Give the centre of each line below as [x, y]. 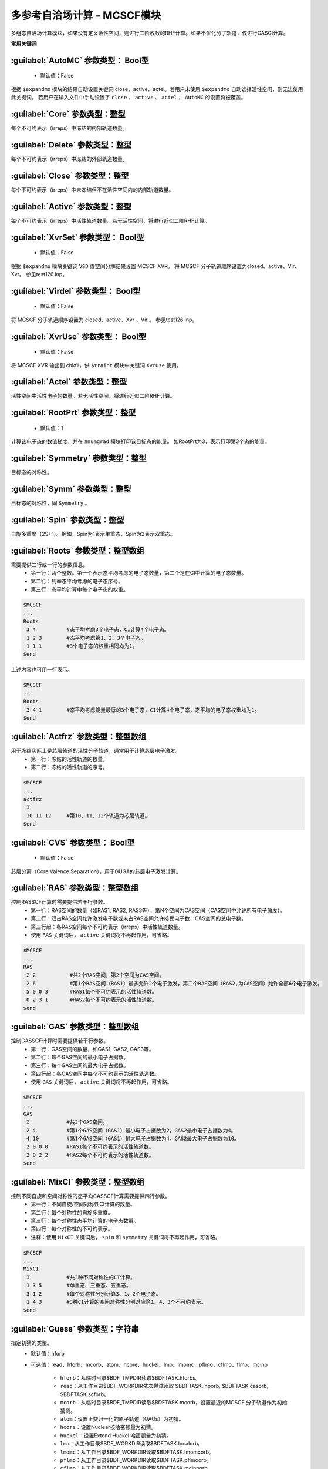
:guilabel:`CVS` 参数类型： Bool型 [73, 842]
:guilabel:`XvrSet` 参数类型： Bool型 [77, 237]
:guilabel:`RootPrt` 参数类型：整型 [73, 413]
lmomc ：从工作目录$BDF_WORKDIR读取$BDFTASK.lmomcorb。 [137, 1452]
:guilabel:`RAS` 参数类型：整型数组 [75, 888]
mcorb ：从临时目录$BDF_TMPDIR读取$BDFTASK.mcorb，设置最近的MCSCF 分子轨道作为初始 [174, 1403]
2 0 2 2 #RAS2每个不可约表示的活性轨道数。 [90, 1155]
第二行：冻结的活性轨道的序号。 [69, 767]
